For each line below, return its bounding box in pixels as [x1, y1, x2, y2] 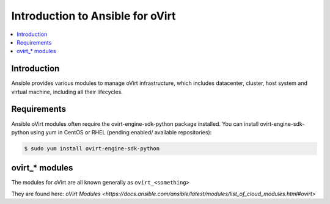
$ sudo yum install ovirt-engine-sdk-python [24, 145, 160, 152]
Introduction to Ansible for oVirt [11, 9, 176, 23]
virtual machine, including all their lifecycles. [11, 88, 123, 95]
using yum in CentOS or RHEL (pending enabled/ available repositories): [30, 128, 212, 136]
